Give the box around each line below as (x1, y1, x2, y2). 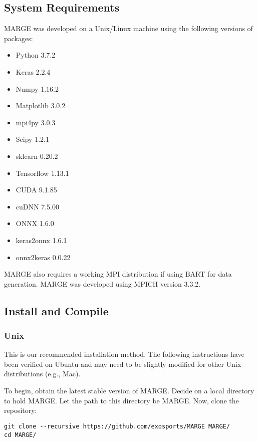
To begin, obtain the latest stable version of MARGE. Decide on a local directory (4, 385, 254, 396)
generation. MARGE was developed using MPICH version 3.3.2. (4, 278, 201, 289)
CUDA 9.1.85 (16, 184, 57, 195)
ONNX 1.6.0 (16, 218, 54, 229)
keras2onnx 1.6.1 (16, 235, 67, 245)
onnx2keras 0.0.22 (16, 252, 71, 262)
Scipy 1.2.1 (16, 134, 49, 144)
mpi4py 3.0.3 (16, 117, 56, 127)
